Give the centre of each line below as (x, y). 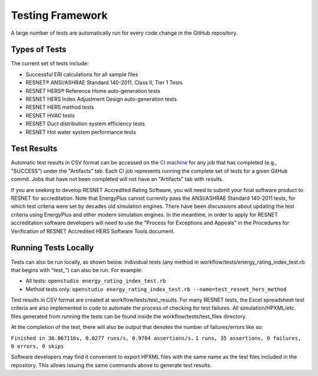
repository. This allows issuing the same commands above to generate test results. (111, 365)
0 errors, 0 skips (37, 346)
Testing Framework (59, 15)
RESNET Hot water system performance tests (81, 132)
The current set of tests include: (50, 63)
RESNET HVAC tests (50, 115)
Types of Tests (39, 50)
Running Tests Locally (52, 248)
